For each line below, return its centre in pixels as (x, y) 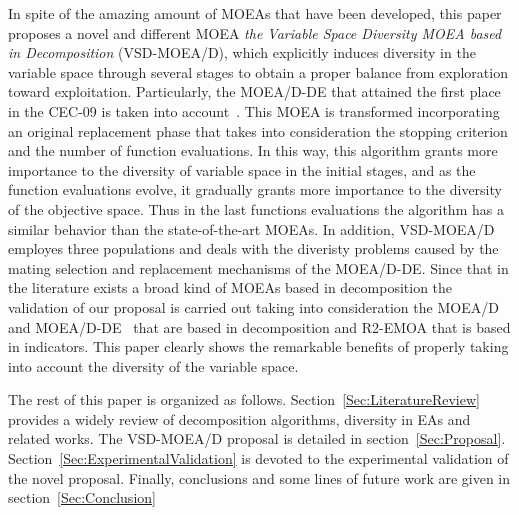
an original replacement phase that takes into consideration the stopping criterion (258, 130)
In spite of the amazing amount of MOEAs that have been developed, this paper (255, 13)
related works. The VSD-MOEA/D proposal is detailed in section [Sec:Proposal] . (257, 438)
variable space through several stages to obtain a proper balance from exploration (258, 71)
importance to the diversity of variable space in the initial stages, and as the (242, 169)
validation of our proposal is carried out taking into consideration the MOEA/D (253, 306)
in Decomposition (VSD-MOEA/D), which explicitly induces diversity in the (242, 52)
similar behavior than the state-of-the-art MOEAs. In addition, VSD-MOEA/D (251, 228)
